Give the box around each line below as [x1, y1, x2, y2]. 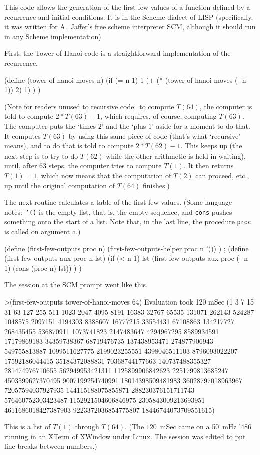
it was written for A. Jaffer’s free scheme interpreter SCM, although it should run [4, 21, 256, 32]
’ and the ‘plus [101, 120, 146, 131]
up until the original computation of [4, 180, 115, 190]
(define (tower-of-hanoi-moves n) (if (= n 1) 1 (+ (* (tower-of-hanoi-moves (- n [4, 74, 246, 85]
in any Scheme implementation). [4, 31, 103, 41]
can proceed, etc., [195, 170, 249, 180]
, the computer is [199, 101, 252, 111]
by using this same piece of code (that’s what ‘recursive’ [68, 130, 241, 141]
